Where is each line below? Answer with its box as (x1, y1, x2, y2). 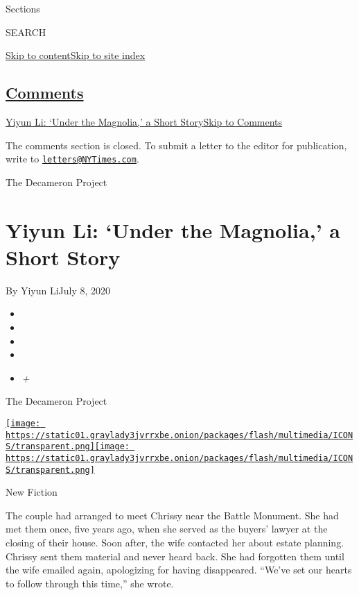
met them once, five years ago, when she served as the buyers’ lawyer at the (6, 521, 328, 536)
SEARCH (6, 24, 46, 39)
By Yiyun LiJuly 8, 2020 (6, 283, 111, 297)
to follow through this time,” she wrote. (6, 576, 174, 590)
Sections (6, 1, 40, 15)
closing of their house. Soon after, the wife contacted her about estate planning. (6, 535, 344, 549)
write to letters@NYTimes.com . (6, 151, 139, 166)
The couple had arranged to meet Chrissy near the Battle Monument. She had (6, 508, 339, 522)
